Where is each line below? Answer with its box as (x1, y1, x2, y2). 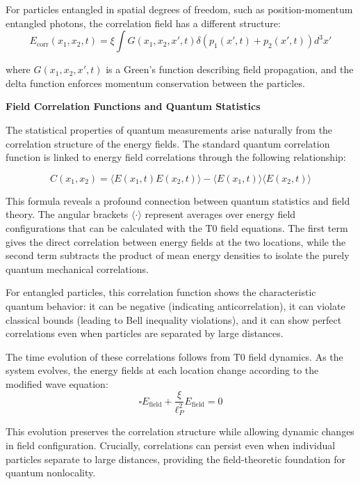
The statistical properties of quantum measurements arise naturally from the (6, 122, 333, 136)
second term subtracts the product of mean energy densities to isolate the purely (6, 248, 350, 263)
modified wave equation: (6, 376, 108, 391)
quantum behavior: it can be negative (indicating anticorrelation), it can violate (6, 298, 345, 313)
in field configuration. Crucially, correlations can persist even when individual (6, 437, 336, 452)
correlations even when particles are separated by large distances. (6, 326, 284, 341)
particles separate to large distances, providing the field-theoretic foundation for (6, 451, 346, 466)
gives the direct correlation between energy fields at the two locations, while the (6, 234, 346, 249)
